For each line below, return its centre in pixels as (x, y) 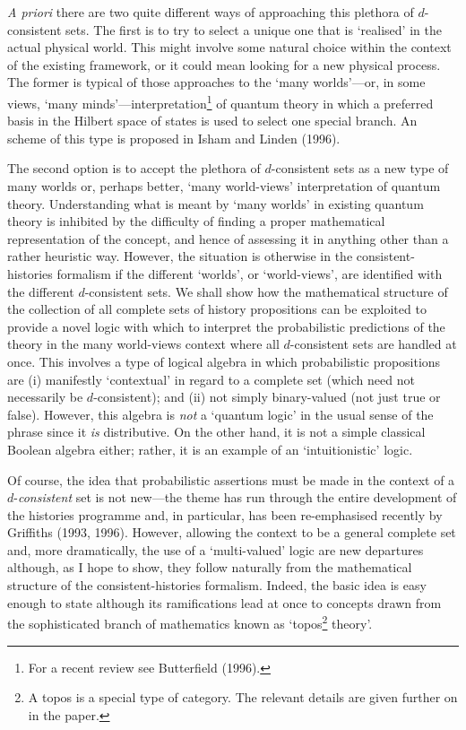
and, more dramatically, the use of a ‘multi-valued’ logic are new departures (216, 549)
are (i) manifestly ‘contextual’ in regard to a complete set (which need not (211, 379)
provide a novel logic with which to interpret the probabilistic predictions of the (226, 326)
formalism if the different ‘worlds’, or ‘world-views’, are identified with (250, 273)
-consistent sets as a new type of (360, 168)
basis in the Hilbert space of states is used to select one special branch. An (212, 121)
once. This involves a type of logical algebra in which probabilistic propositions (224, 361)
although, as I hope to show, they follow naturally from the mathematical (210, 567)
